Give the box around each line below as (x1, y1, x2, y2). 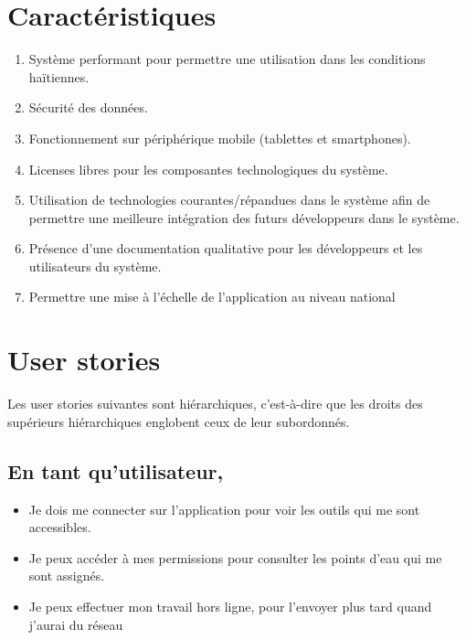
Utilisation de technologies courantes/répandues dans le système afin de (28, 190, 430, 209)
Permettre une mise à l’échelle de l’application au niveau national (28, 287, 396, 306)
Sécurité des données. (28, 98, 148, 117)
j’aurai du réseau (28, 614, 123, 634)
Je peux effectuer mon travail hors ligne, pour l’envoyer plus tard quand (28, 596, 432, 615)
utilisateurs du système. (28, 256, 162, 275)
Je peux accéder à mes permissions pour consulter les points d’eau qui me (28, 548, 442, 567)
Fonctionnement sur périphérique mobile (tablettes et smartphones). (28, 128, 411, 147)
